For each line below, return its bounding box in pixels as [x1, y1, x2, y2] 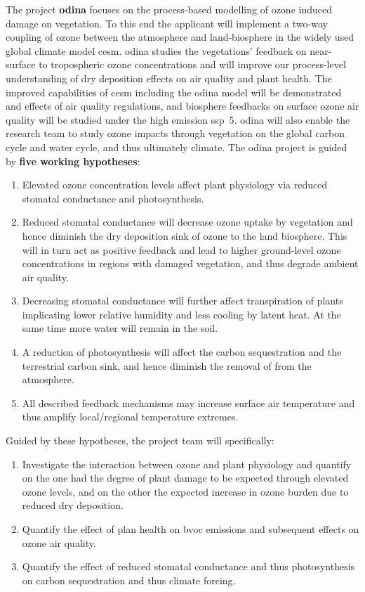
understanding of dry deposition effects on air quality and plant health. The [6, 70, 332, 85]
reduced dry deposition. [22, 498, 124, 513]
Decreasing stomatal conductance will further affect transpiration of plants [22, 293, 343, 308]
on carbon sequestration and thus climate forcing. [22, 572, 236, 587]
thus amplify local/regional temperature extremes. [22, 409, 239, 424]
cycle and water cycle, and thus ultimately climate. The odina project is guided [6, 139, 347, 154]
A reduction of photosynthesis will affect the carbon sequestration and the [22, 345, 342, 359]
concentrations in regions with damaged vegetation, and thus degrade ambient [22, 256, 359, 271]
